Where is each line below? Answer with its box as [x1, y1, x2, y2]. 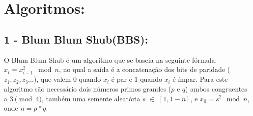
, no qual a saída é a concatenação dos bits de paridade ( [58, 64, 230, 74]
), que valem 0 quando [33, 74, 101, 84]
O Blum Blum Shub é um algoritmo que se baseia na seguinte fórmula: [4, 54, 217, 65]
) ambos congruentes [185, 83, 247, 93]
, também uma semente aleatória [41, 93, 141, 103]
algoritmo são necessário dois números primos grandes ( [4, 83, 171, 93]
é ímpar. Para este [172, 74, 228, 84]
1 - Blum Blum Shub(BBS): [4, 31, 148, 46]
